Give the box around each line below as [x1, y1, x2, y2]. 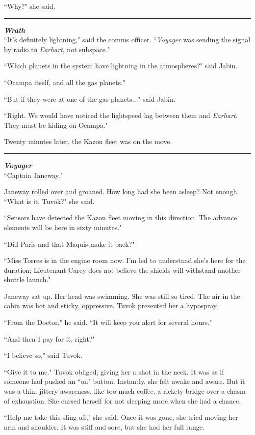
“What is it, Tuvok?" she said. [4, 196, 95, 206]
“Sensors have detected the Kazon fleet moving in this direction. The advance [4, 212, 237, 223]
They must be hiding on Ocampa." [4, 119, 108, 130]
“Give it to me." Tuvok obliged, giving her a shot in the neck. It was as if [4, 366, 224, 377]
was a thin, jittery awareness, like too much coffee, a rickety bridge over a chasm [4, 386, 246, 396]
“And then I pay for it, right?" [4, 333, 95, 344]
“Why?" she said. [4, 1, 55, 11]
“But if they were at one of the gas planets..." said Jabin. [4, 93, 176, 104]
